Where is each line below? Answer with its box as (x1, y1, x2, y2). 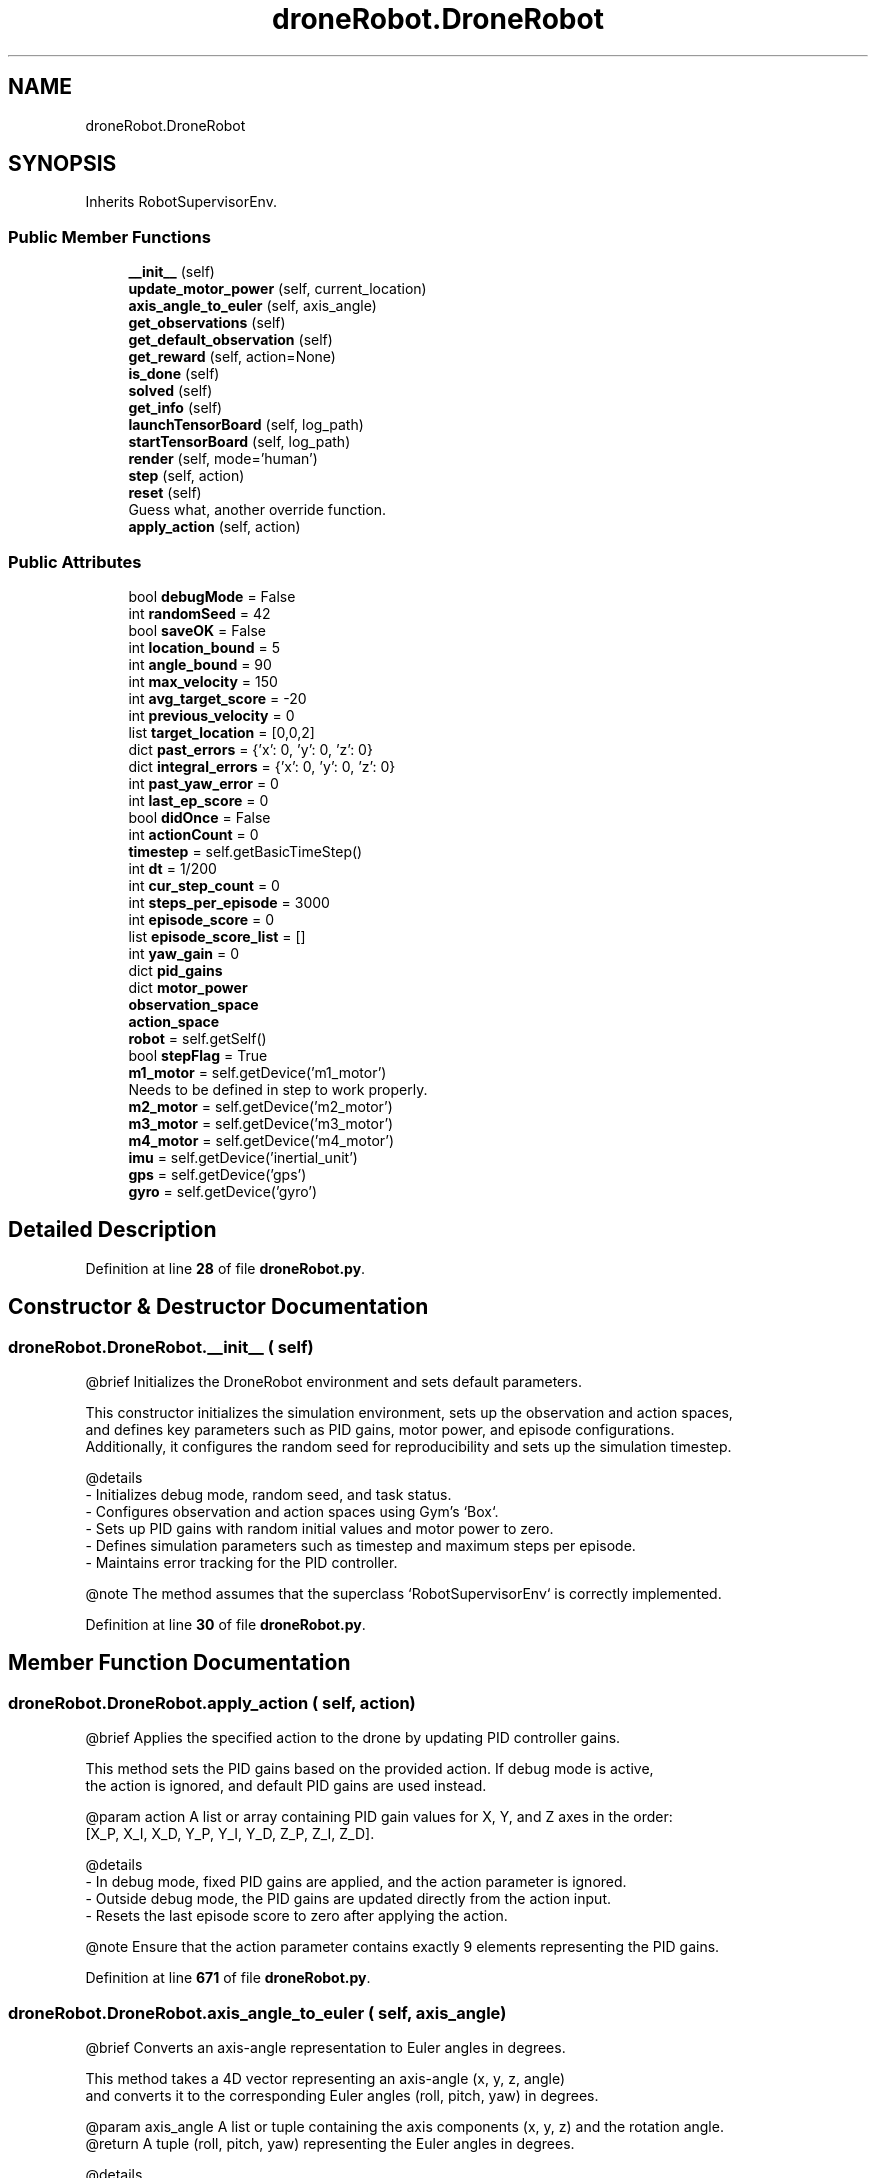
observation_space (128, 995, 259, 1013)
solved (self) (128, 382, 213, 400)
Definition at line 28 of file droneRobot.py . (85, 1259, 366, 1277)
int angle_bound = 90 (128, 655, 272, 673)
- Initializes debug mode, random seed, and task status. (85, 1486, 452, 1503)
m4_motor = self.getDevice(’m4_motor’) (128, 1131, 395, 1149)
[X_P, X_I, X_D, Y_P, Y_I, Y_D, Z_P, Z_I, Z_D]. (85, 1825, 375, 1843)
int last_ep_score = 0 (128, 791, 269, 809)
